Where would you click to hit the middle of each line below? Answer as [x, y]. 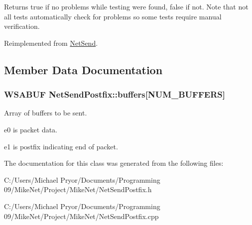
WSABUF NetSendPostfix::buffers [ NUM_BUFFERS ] [115, 94]
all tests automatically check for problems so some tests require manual [113, 16]
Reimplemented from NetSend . [51, 43]
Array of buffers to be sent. [46, 113]
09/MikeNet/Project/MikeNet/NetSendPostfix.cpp [81, 216]
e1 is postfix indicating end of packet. [61, 146]
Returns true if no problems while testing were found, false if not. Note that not [126, 6]
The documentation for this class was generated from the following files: [114, 163]
